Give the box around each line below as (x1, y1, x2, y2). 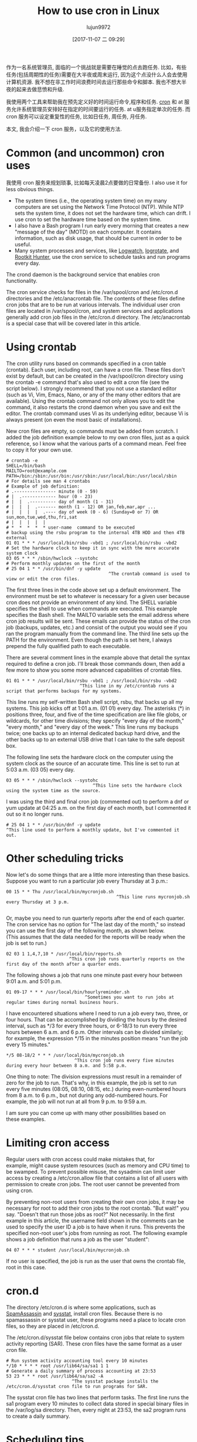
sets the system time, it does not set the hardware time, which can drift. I (14, 209, 191, 216)
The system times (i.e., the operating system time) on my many (14, 197, 167, 204)
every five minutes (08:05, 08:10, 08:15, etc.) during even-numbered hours (6, 1085, 186, 1092)
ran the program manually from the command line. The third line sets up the (6, 630, 189, 637)
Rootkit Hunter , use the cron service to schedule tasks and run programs (14, 253, 191, 260)
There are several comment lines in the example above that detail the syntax (6, 654, 191, 661)
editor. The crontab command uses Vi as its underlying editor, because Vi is (6, 410, 189, 417)
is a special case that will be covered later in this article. (6, 319, 141, 327)
